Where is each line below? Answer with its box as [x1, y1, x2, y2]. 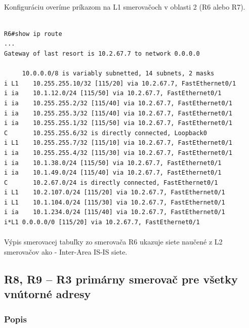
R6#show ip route [4, 30, 62, 37]
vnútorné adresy [4, 286, 91, 302]
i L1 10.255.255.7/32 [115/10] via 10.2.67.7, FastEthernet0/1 [4, 139, 233, 147]
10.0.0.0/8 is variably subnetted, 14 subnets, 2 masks [22, 70, 215, 77]
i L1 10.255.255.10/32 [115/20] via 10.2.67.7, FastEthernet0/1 [4, 79, 236, 87]
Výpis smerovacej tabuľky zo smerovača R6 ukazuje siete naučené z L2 [4, 236, 223, 247]
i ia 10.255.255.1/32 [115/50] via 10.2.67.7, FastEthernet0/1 [4, 119, 233, 127]
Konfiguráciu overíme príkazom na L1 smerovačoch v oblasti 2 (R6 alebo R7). [4, 1, 245, 12]
